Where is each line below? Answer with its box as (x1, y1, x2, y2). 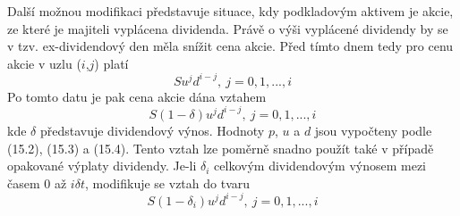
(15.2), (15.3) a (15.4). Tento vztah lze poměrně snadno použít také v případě (7, 138, 434, 157)
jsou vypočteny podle (314, 120, 432, 139)
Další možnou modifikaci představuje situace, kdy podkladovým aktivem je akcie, (7, 2, 454, 20)
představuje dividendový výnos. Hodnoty (39, 120, 265, 139)
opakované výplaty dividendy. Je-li (7, 156, 197, 175)
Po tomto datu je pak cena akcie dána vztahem (7, 87, 267, 105)
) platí (94, 54, 129, 72)
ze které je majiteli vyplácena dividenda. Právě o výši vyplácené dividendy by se (7, 19, 448, 37)
